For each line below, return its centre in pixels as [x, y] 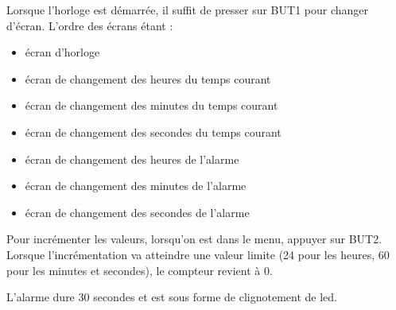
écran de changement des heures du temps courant [148, 78]
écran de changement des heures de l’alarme [132, 159]
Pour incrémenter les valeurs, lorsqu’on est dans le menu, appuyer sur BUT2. [194, 239]
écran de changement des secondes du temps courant [153, 132]
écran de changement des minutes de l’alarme [136, 186]
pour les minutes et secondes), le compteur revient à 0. [140, 270]
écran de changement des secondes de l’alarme [137, 212]
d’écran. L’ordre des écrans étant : [90, 25]
